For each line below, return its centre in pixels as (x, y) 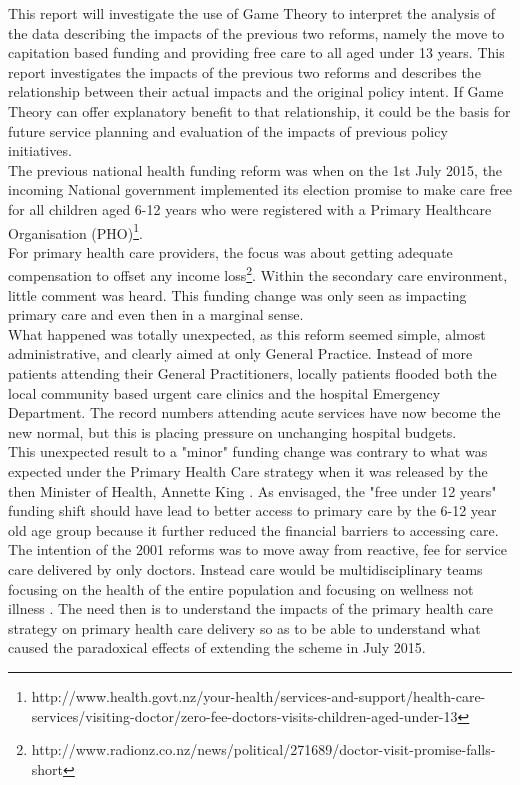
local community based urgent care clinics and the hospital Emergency (224, 392)
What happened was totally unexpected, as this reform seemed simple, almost (247, 333)
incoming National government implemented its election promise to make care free (260, 189)
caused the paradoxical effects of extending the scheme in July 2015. (217, 647)
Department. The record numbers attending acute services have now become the (254, 412)
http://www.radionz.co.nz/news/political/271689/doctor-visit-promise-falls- (263, 749)
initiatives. (40, 150)
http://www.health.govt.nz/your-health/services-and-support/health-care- (258, 695)
